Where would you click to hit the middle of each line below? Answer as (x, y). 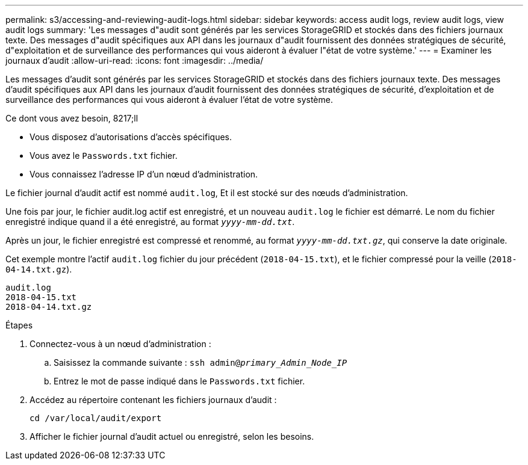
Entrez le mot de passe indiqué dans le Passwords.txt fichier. (179, 381)
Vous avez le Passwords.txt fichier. (104, 156)
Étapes (19, 325)
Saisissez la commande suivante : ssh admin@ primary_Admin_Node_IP (200, 362)
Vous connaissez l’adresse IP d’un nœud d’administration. (144, 174)
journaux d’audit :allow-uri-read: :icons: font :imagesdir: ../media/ (135, 60)
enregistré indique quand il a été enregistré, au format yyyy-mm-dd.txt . (150, 222)
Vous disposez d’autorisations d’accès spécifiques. (131, 137)
